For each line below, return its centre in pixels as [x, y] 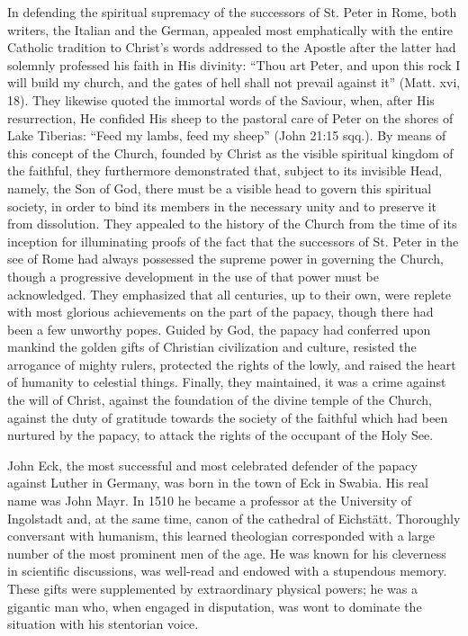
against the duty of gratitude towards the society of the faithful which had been [228, 417]
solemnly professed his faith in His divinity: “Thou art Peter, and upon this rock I [234, 64]
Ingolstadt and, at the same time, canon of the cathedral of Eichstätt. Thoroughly [234, 518]
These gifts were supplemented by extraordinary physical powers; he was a [213, 588]
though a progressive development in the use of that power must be [193, 276]
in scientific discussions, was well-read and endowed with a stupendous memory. [227, 571]
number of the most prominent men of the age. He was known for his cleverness [227, 553]
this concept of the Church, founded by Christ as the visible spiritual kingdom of [230, 152]
